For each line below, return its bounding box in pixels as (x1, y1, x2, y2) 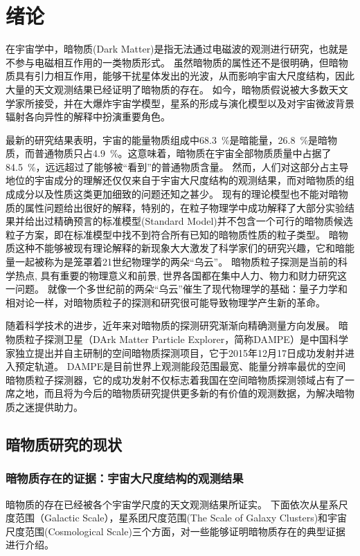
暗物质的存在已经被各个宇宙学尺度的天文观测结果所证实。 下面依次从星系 (6, 497, 339, 511)
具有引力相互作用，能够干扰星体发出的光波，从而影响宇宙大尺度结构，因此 (15, 68, 354, 83)
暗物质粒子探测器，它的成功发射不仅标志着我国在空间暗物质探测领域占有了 (6, 372, 345, 387)
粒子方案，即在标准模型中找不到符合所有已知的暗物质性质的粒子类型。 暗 (6, 227, 339, 241)
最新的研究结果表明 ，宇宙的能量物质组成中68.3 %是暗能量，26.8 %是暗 (6, 132, 328, 147)
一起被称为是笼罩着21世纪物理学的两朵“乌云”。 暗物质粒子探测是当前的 (15, 254, 338, 269)
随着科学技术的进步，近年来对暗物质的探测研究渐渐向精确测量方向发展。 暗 (6, 318, 348, 333)
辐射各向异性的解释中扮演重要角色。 (6, 109, 170, 124)
